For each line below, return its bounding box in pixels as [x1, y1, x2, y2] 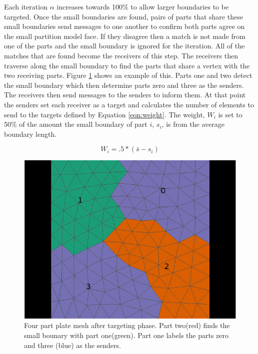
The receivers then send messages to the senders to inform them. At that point [4, 89, 246, 100]
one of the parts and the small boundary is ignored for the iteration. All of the [4, 40, 245, 51]
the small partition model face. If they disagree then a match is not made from [4, 30, 245, 41]
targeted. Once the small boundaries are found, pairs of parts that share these [4, 11, 243, 21]
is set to [218, 109, 242, 119]
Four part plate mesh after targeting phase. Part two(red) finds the [24, 320, 230, 331]
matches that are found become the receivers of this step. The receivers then [4, 50, 238, 60]
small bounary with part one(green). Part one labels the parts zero [24, 330, 229, 341]
